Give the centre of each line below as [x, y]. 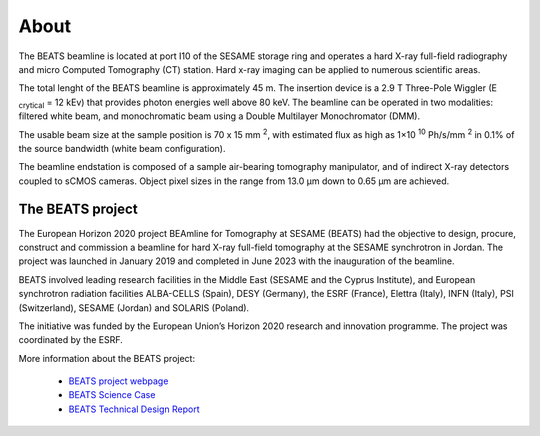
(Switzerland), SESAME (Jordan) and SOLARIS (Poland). [134, 307]
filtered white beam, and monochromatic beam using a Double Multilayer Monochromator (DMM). [219, 116]
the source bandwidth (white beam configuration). [122, 148]
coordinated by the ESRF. [71, 340]
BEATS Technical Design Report [134, 409]
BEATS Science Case [112, 395]
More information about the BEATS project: [106, 358]
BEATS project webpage [118, 381]
